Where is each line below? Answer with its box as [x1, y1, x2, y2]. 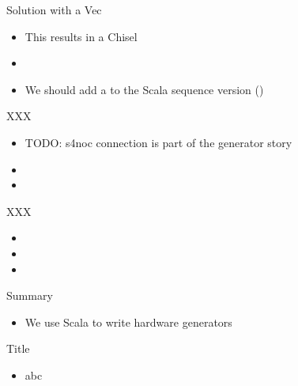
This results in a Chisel [25, 28, 138, 44]
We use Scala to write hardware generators [25, 313, 232, 330]
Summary [6, 287, 53, 304]
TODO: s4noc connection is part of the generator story [25, 134, 292, 150]
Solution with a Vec [6, 2, 102, 17]
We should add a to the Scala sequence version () [25, 81, 264, 97]
